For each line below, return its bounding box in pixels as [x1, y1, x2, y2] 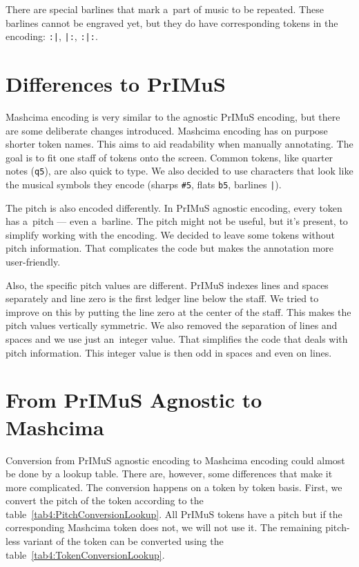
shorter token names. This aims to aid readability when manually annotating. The [6, 137, 353, 151]
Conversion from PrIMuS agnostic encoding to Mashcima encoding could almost [6, 452, 345, 467]
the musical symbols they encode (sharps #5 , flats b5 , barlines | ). [6, 177, 282, 191]
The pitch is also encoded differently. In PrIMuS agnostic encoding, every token [6, 200, 342, 215]
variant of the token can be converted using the [23, 534, 224, 548]
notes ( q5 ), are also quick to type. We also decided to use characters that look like [6, 163, 353, 178]
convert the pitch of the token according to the [6, 493, 204, 508]
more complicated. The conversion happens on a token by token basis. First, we [6, 479, 342, 494]
